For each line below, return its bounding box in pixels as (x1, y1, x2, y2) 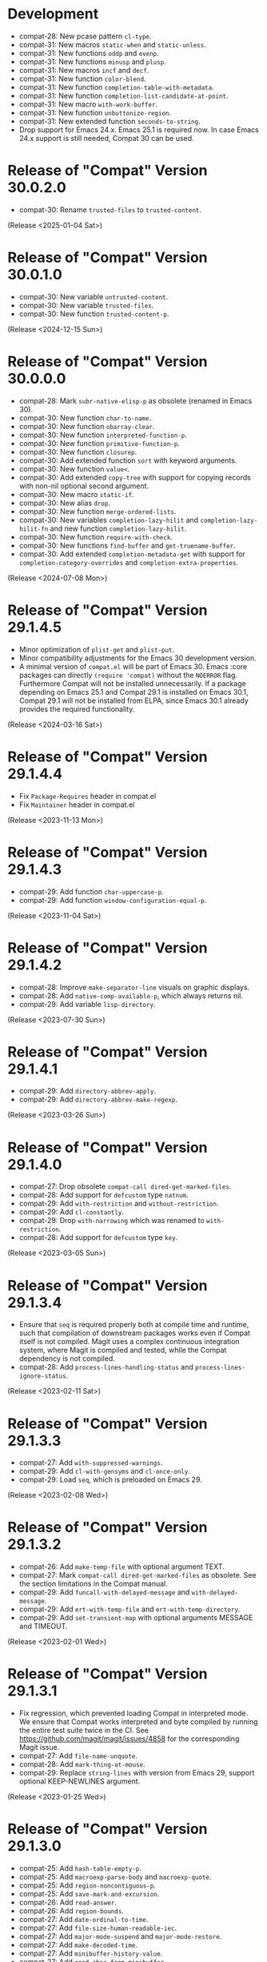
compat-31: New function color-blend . (18, 74, 146, 83)
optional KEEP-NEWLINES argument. (18, 1776, 141, 1786)
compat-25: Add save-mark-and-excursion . (18, 1889, 160, 1899)
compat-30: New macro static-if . (18, 489, 134, 499)
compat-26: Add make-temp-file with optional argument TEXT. (18, 1562, 225, 1571)
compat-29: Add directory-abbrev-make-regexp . (18, 1094, 177, 1105)
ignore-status (18, 1372, 66, 1381)
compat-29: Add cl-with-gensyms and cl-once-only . (18, 1466, 191, 1476)
